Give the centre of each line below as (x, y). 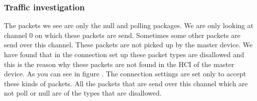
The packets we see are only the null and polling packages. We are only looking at (129, 25)
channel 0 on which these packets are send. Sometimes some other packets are (122, 35)
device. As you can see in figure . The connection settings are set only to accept (125, 74)
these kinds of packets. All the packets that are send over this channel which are (126, 83)
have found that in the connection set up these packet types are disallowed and (124, 54)
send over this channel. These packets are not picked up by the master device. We (128, 45)
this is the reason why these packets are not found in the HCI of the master (119, 64)
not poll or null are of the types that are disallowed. (83, 93)
